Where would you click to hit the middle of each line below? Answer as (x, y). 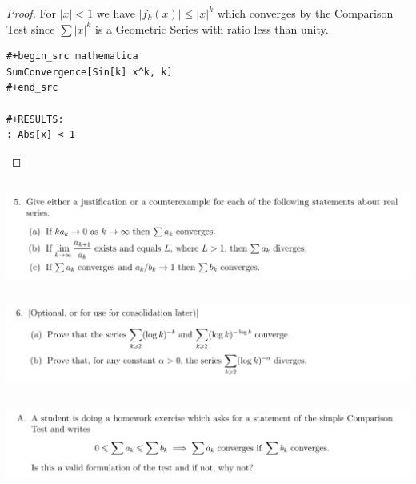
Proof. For (32, 13)
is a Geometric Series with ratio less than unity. (212, 28)
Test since (31, 28)
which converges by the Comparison (305, 13)
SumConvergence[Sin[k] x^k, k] (90, 72)
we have (116, 13)
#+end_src (32, 88)
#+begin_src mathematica (72, 56)
